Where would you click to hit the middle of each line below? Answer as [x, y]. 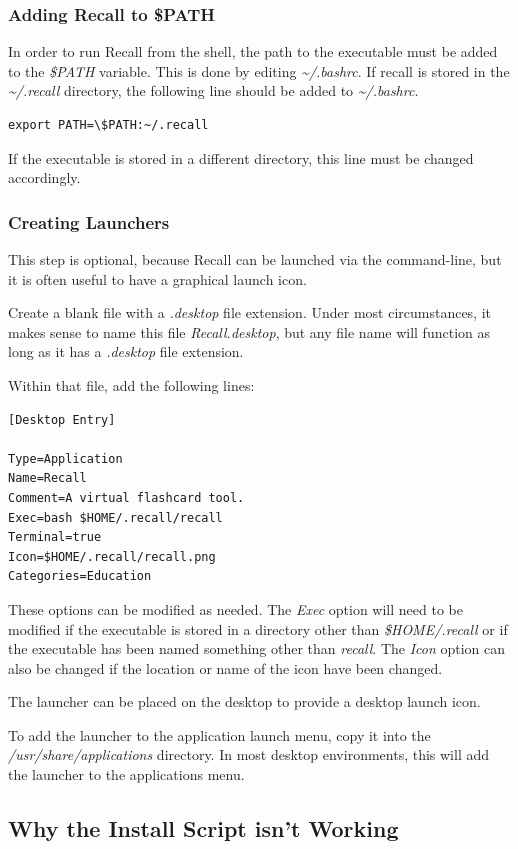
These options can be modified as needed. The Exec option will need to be [235, 608]
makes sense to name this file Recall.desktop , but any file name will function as [249, 331]
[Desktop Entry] [62, 419]
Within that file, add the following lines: [131, 384]
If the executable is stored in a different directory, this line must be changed [241, 157]
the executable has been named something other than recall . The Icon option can [257, 648]
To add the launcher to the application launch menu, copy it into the [219, 734]
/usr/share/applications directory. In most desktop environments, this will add [249, 754]
